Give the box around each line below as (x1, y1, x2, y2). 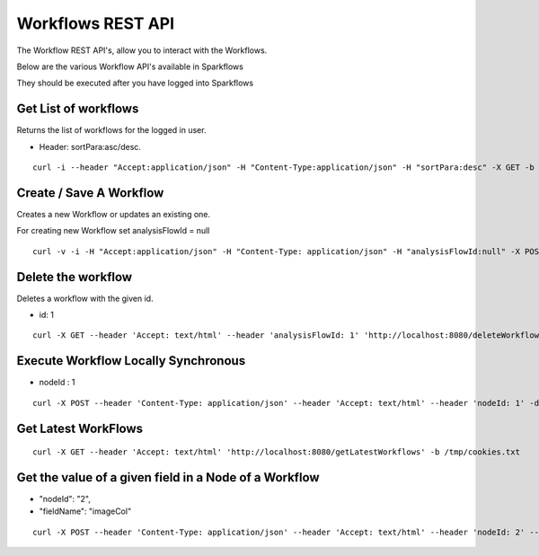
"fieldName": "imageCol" (39, 506, 132, 516)
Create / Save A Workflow (16, 185, 164, 200)
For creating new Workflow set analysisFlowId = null (16, 225, 210, 236)
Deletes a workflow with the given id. (16, 293, 154, 304)
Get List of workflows (16, 101, 139, 117)
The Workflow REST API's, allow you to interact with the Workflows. (16, 45, 268, 56)
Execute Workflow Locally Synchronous (16, 353, 246, 368)
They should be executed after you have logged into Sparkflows (16, 77, 254, 89)
